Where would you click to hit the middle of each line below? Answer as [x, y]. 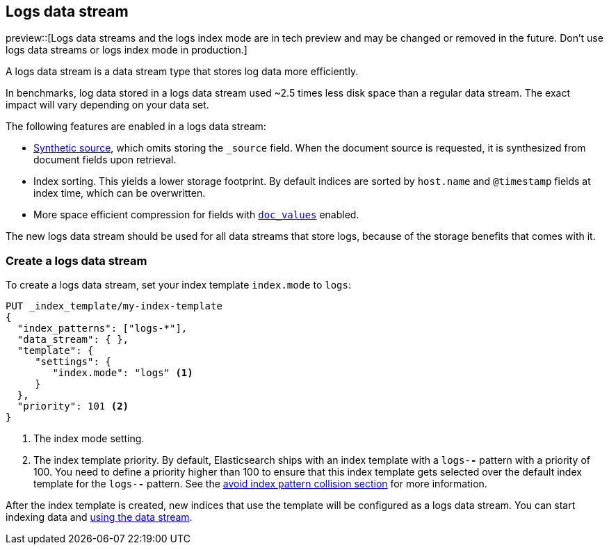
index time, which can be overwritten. [120, 193]
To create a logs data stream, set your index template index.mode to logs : [179, 285]
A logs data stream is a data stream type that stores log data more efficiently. [182, 72]
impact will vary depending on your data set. [107, 105]
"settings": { [73, 362]
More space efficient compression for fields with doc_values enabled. [196, 215]
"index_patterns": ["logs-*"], [102, 329]
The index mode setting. [89, 439]
